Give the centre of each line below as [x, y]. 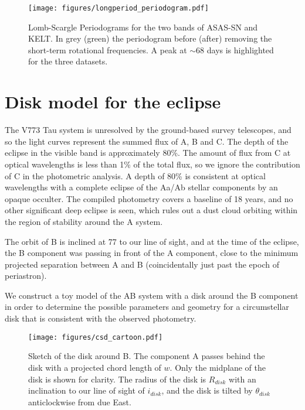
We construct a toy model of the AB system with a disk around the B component [152, 295]
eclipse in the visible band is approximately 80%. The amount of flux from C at [148, 153]
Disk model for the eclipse [113, 102]
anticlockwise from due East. [80, 402]
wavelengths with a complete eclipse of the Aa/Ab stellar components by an [141, 187]
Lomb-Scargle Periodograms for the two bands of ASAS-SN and [143, 27]
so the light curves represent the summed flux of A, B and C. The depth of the [147, 141]
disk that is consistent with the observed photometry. [101, 318]
